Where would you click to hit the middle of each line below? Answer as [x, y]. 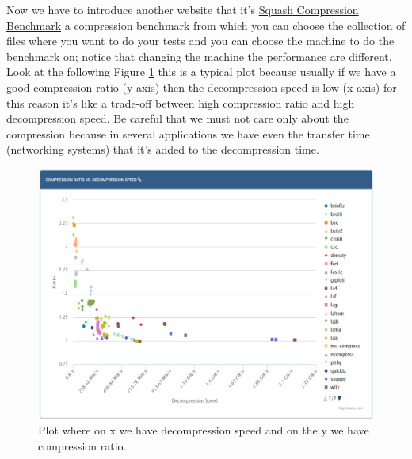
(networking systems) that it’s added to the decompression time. [163, 149]
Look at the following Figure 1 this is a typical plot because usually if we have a [201, 72]
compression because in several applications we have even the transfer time [188, 133]
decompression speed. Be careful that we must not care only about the [177, 118]
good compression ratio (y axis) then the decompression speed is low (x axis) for [202, 87]
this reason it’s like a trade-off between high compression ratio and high [181, 102]
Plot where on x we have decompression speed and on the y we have [204, 430]
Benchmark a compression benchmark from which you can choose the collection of [206, 25]
